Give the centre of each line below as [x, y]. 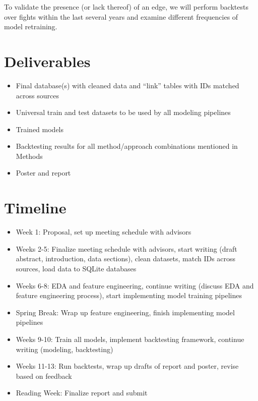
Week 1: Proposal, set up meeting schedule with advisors [104, 232]
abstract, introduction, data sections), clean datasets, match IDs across [126, 259]
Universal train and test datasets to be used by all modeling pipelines [123, 112]
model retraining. [31, 26]
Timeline [35, 208]
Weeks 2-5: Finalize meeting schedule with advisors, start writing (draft [126, 248]
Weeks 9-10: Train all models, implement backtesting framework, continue [130, 339]
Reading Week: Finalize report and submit [82, 393]
